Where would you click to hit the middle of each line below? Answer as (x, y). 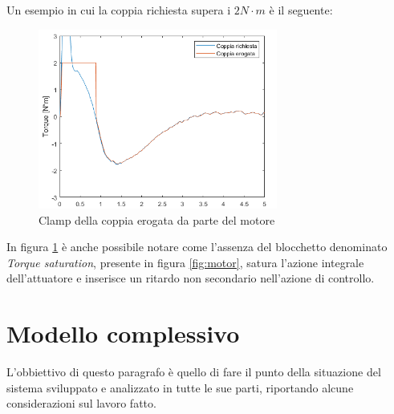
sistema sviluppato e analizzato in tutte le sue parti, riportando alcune (180, 387)
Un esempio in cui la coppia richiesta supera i (119, 10)
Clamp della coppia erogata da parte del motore (157, 219)
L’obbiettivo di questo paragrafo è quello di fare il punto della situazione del (194, 372)
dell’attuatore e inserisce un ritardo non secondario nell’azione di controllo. (191, 278)
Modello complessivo (123, 333)
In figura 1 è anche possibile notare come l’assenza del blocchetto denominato (197, 247)
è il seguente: (301, 10)
